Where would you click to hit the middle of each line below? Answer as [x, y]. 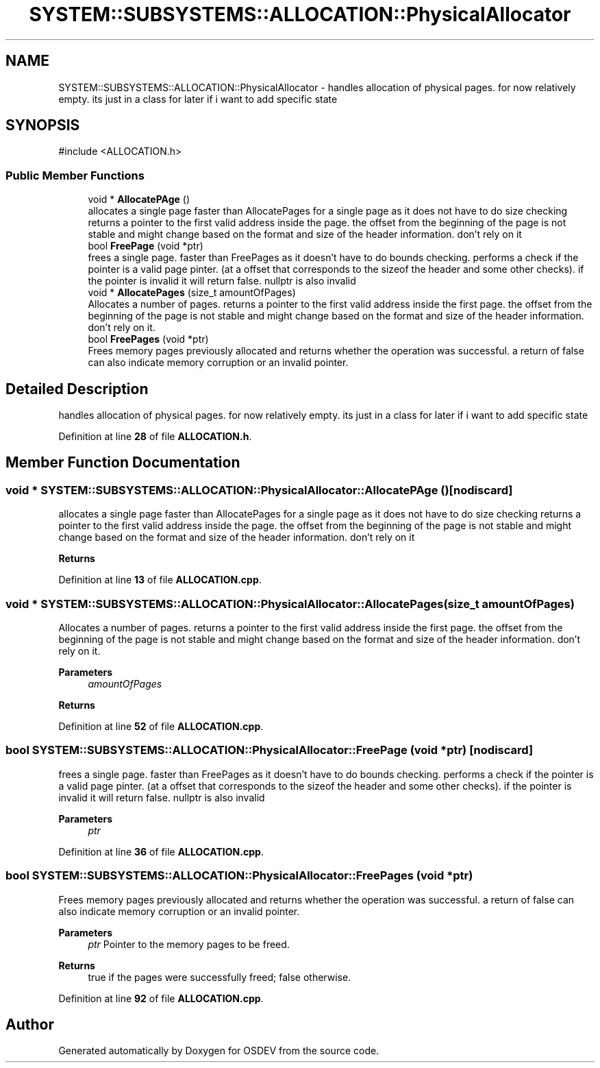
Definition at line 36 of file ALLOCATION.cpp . [161, 851]
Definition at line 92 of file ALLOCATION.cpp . [161, 998]
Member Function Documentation [123, 463]
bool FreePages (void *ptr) [148, 339]
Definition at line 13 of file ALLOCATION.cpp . [160, 580]
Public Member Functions [75, 175]
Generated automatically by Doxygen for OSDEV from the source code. [219, 1051]
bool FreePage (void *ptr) [146, 246]
